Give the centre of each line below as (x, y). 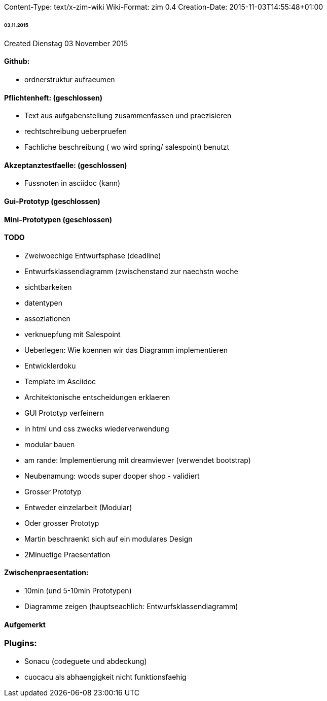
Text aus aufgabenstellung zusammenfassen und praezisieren (128, 116)
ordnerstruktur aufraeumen (70, 79)
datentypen (44, 303)
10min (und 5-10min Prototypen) (78, 591)
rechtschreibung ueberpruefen (76, 131)
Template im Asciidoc (60, 381)
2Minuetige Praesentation (67, 554)
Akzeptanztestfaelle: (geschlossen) (66, 165)
